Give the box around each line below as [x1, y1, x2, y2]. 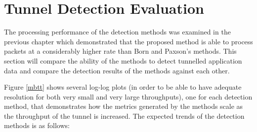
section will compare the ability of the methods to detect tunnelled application [4, 55, 242, 66]
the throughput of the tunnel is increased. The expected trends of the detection [4, 110, 245, 121]
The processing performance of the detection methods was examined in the [4, 27, 231, 37]
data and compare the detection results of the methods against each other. [4, 65, 230, 75]
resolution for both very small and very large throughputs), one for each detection [4, 91, 253, 101]
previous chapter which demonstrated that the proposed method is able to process [4, 36, 253, 46]
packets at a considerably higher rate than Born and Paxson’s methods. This [4, 46, 237, 56]
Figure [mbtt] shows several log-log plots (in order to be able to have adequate [4, 82, 242, 92]
